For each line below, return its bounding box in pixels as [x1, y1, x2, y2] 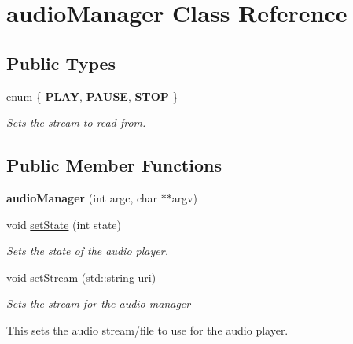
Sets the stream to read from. [6, 114, 146, 131]
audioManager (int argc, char [6, 189, 158, 205]
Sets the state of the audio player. [6, 242, 168, 259]
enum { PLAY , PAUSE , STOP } [6, 87, 178, 104]
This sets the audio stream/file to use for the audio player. [6, 321, 289, 338]
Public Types [6, 50, 116, 75]
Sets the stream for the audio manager [6, 295, 191, 312]
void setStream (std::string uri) [6, 268, 156, 285]
